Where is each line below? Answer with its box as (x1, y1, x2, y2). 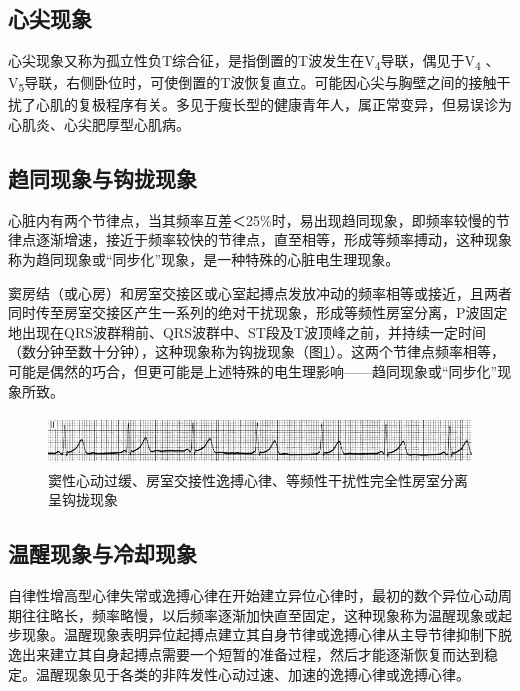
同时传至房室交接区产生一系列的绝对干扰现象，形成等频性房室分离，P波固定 (8, 302, 508, 323)
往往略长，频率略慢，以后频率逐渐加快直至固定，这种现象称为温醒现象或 (21, 604, 498, 625)
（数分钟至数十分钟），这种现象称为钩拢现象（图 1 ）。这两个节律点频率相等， (8, 341, 505, 362)
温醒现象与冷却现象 (8, 538, 197, 569)
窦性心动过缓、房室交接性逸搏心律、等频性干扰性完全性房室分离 (48, 469, 468, 490)
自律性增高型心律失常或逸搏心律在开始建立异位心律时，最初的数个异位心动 (8, 585, 498, 606)
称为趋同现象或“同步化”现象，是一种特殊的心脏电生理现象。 (8, 249, 400, 270)
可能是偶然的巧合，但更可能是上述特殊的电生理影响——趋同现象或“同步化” (8, 361, 498, 381)
